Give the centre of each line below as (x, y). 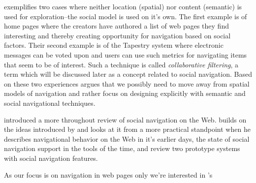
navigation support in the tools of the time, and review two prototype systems (122, 148)
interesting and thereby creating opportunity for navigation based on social (117, 35)
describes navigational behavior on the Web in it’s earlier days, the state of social (127, 138)
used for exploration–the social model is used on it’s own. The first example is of (126, 16)
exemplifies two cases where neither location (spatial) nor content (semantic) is (123, 6)
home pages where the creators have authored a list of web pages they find (116, 26)
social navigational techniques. (50, 103)
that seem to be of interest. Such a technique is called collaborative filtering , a (121, 64)
